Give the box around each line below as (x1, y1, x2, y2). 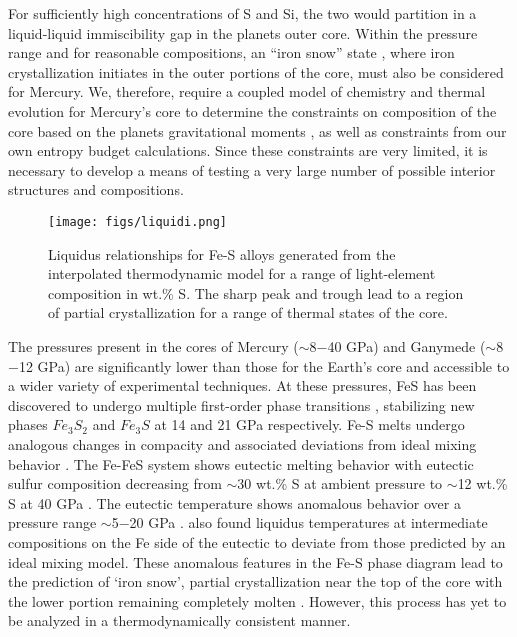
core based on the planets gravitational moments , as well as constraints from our (8, 120, 507, 141)
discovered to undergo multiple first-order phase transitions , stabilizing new (8, 394, 475, 415)
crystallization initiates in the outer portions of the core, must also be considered (8, 61, 504, 82)
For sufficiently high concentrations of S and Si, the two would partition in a (8, 3, 477, 23)
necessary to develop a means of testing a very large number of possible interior (8, 159, 496, 180)
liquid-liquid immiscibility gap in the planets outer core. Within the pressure (8, 22, 478, 43)
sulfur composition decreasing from (8, 473, 222, 494)
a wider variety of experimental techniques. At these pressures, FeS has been (8, 375, 477, 396)
